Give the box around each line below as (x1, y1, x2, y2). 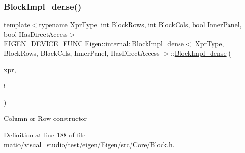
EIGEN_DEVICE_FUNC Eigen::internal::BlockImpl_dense (4, 38, 184, 49)
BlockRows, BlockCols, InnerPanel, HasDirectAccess (4, 48, 160, 58)
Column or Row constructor (4, 113, 87, 123)
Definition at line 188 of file (4, 129, 86, 139)
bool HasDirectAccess (4, 29, 68, 39)
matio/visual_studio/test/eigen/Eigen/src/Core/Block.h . (4, 139, 175, 149)
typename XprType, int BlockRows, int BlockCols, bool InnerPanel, (39, 19, 242, 30)
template (4, 19, 30, 30)
